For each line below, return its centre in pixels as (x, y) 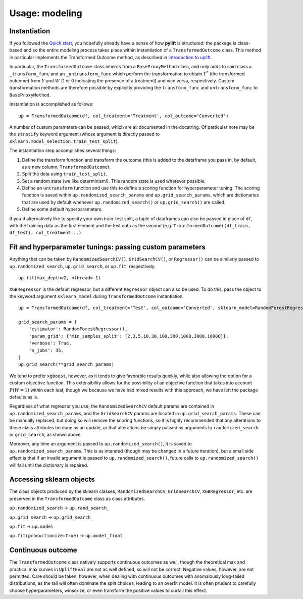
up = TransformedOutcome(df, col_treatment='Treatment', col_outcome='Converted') (123, 116)
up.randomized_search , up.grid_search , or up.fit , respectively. (83, 266)
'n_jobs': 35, (46, 350)
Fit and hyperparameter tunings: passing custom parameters (107, 247)
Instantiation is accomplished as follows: (51, 104)
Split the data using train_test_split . (65, 174)
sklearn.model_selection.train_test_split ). (64, 141)
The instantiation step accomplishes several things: (63, 151)
